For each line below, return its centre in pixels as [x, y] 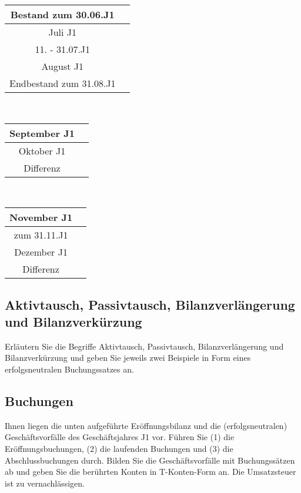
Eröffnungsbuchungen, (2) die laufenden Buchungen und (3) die [119, 448]
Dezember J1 [41, 252]
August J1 [62, 66]
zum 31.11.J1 [41, 235]
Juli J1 [63, 32]
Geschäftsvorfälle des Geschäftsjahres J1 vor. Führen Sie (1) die [120, 437]
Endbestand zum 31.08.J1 [63, 83]
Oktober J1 [42, 150]
